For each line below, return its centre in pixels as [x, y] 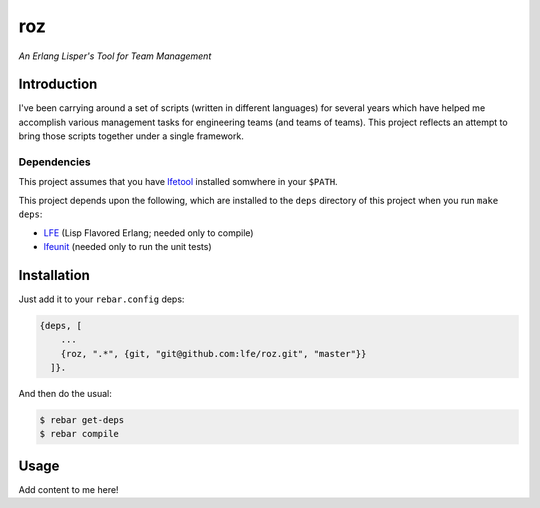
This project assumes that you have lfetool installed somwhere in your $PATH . [178, 182]
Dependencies [55, 162]
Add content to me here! [68, 489]
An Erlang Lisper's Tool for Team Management [115, 56]
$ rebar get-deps [82, 419]
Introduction [58, 84]
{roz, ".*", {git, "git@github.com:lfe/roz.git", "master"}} [213, 353]
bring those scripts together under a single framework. [131, 136]
